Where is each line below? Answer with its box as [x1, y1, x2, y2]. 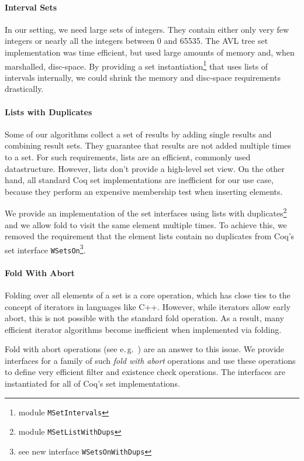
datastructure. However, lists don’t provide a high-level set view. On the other [5, 162, 285, 174]
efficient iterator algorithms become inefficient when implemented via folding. [5, 323, 282, 335]
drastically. [5, 82, 44, 95]
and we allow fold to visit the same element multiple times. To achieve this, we [5, 218, 287, 230]
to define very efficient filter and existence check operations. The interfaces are [5, 366, 285, 378]
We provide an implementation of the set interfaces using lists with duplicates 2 [5, 205, 287, 219]
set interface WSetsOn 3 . [5, 242, 86, 256]
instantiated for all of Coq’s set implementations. [5, 377, 180, 390]
